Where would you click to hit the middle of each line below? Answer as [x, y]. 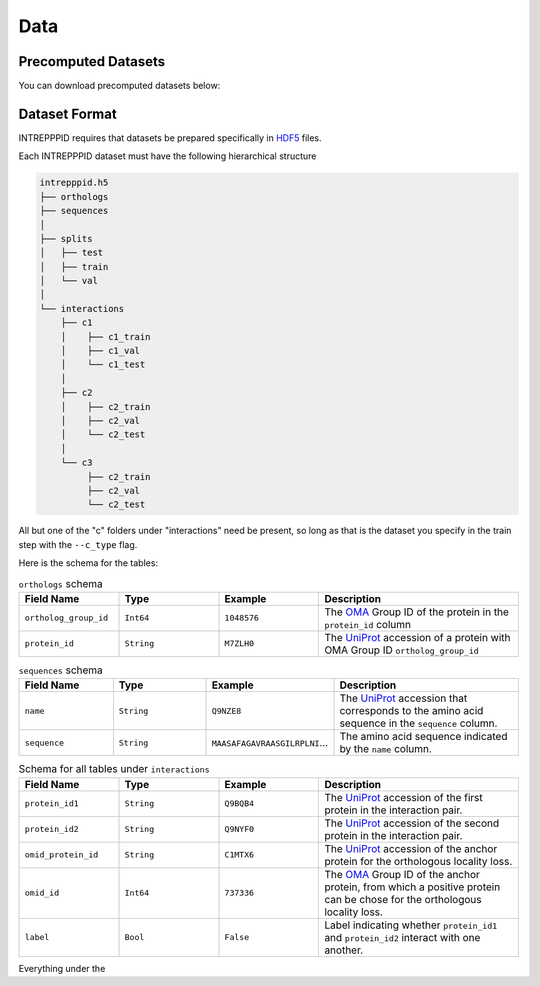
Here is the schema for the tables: [88, 563]
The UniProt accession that [403, 698]
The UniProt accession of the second [412, 823]
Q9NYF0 [239, 829]
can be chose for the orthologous [403, 899]
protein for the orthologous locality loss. [418, 861]
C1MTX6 [239, 855]
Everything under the [62, 968]
